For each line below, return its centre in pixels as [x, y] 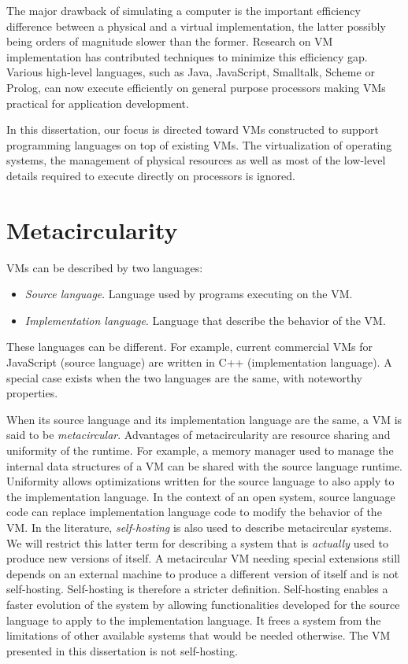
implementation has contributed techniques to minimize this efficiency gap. [187, 56]
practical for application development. [98, 103]
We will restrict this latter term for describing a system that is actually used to [198, 542]
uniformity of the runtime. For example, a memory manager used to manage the [200, 450]
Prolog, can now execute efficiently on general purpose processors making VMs [196, 87]
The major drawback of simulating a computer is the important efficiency [184, 10]
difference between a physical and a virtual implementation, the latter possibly [196, 26]
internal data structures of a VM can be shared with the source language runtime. [204, 465]
